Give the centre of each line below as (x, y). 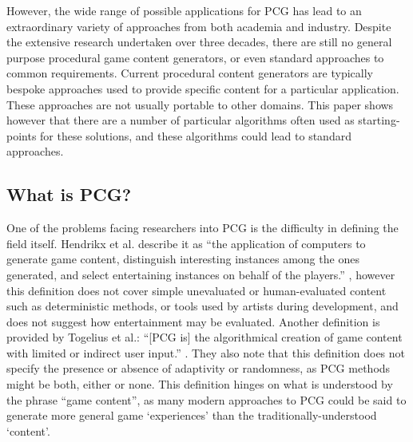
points (22, 135)
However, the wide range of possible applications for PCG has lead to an (184, 10)
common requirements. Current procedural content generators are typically (190, 73)
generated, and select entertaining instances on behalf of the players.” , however (201, 274)
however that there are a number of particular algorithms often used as (181, 120)
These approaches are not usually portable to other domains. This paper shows (200, 104)
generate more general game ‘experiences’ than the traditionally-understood (192, 415)
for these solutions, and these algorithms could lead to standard (196, 135)
